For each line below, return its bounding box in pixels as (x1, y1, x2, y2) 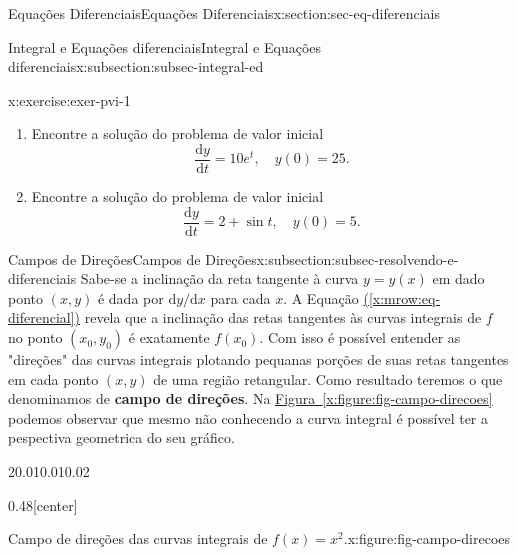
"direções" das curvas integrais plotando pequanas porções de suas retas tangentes (8, 349, 509, 370)
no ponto (8, 327, 63, 348)
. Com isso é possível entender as (259, 327, 461, 348)
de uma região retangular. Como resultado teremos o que (153, 368, 503, 389)
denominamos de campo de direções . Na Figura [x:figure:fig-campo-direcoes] (8, 388, 493, 409)
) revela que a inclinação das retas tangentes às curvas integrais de (74, 307, 482, 328)
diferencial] (8, 307, 75, 328)
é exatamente (128, 327, 210, 348)
